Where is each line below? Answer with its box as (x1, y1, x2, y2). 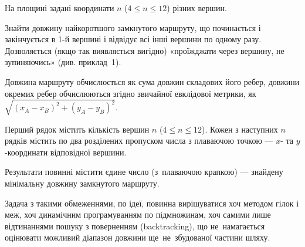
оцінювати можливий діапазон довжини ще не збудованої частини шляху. (5, 231, 270, 243)
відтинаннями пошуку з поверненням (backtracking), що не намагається (5, 219, 265, 232)
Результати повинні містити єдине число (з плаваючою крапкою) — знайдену (5, 165, 283, 178)
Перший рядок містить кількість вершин (5, 123, 150, 135)
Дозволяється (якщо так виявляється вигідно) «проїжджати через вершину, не (5, 44, 284, 56)
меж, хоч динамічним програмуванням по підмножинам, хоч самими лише (5, 208, 271, 221)
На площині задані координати (5, 2, 114, 13)
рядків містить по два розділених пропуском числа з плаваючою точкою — (5, 134, 273, 147)
